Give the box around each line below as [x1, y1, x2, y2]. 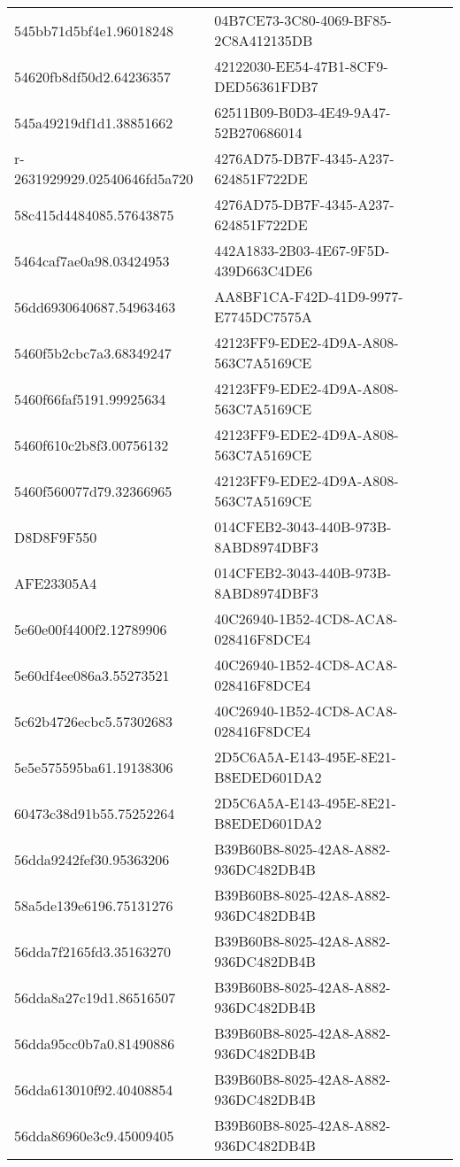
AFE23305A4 [14, 572, 97, 593]
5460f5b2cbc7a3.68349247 [14, 342, 172, 363]
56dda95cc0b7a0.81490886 [14, 1032, 175, 1054]
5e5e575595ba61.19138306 [14, 756, 173, 777]
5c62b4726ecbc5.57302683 [14, 710, 173, 731]
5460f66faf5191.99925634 [14, 388, 166, 409]
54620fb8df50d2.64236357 [14, 66, 171, 87]
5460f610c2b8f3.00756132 [14, 434, 169, 455]
